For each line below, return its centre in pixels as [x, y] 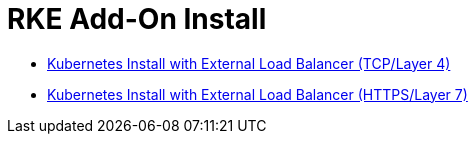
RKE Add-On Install [137, 19]
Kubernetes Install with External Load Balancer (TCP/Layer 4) [249, 63]
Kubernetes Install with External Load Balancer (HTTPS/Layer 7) [257, 94]
